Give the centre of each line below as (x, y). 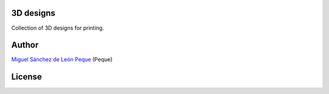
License (27, 77)
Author (25, 45)
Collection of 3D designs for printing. (58, 28)
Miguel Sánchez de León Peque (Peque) (62, 59)
